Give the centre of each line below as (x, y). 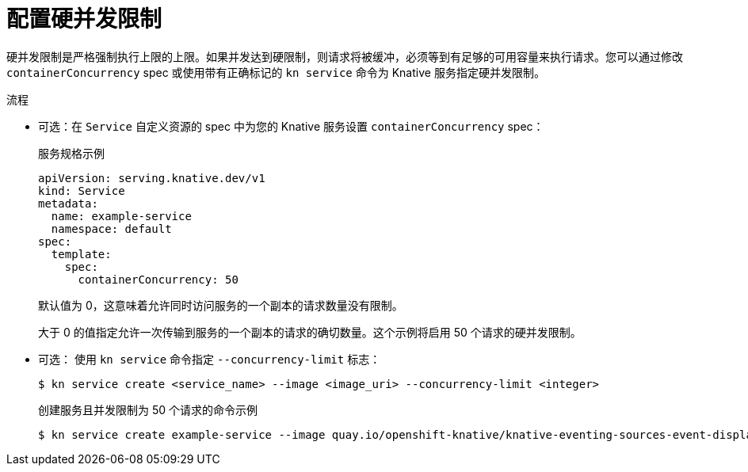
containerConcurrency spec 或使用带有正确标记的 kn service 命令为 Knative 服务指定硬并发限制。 (276, 72)
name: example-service (121, 216)
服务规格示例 (71, 153)
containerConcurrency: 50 (158, 279)
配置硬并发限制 (84, 19)
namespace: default (111, 228)
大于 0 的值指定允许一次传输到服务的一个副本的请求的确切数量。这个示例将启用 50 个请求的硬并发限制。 (310, 332)
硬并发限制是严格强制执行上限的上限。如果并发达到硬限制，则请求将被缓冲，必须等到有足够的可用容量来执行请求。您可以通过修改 (345, 56)
